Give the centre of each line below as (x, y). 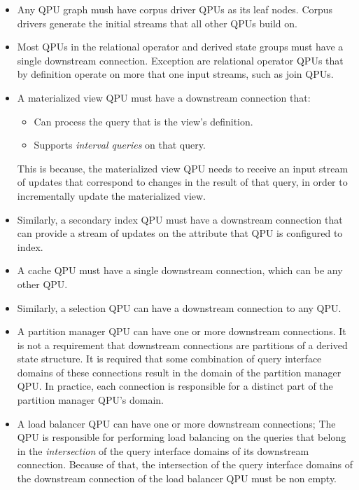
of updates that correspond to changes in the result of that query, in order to (182, 182)
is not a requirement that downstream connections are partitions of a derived (182, 345)
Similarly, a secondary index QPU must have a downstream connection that (180, 219)
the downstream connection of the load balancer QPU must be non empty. (177, 478)
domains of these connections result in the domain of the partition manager (179, 372)
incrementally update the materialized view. (111, 195)
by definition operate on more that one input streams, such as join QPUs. (175, 74)
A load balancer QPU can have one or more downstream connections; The (176, 423)
